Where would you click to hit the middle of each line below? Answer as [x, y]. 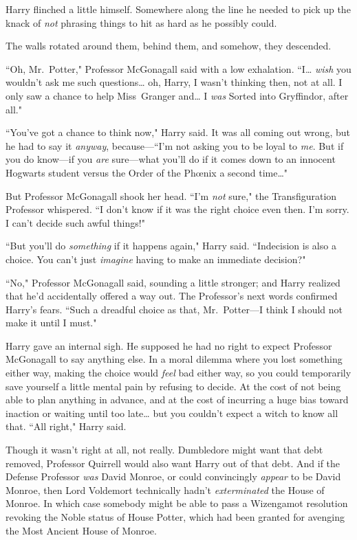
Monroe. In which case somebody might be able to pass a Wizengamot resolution [177, 503]
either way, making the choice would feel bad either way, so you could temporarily [178, 373]
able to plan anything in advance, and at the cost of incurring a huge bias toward [177, 400]
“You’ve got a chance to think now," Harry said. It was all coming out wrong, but [178, 132]
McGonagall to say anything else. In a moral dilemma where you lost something [174, 359]
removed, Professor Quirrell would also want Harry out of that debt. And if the [173, 463]
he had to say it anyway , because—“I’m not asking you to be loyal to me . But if [175, 145]
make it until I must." [51, 323]
